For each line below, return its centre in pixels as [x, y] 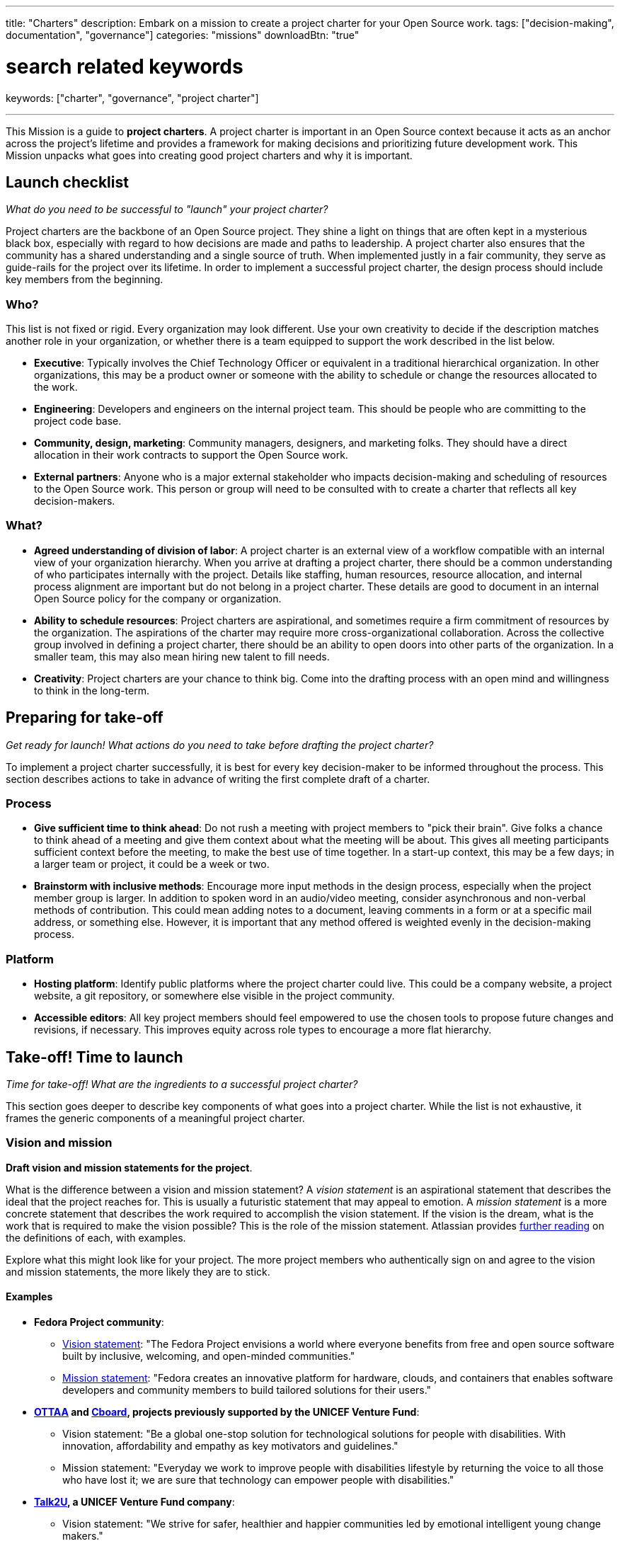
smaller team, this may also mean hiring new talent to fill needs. [182, 656]
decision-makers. [75, 501]
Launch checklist [67, 182]
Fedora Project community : [99, 1322]
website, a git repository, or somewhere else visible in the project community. [214, 996]
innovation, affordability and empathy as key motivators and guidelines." [230, 1446]
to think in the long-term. [92, 690]
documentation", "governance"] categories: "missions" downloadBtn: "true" [183, 35]
